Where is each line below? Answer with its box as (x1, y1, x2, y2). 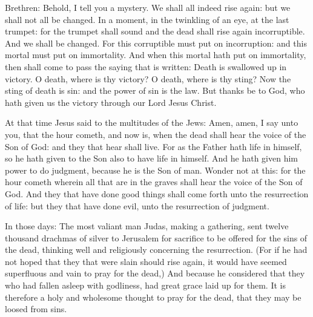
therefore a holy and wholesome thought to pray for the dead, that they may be (5, 290, 301, 303)
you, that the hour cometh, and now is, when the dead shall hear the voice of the (5, 128, 306, 140)
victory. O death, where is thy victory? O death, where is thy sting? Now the (5, 72, 291, 85)
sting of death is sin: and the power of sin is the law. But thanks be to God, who (5, 84, 305, 97)
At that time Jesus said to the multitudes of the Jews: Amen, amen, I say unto (5, 116, 298, 129)
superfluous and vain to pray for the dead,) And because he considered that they (5, 267, 305, 279)
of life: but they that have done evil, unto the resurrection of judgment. (5, 199, 269, 212)
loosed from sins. (5, 302, 67, 315)
